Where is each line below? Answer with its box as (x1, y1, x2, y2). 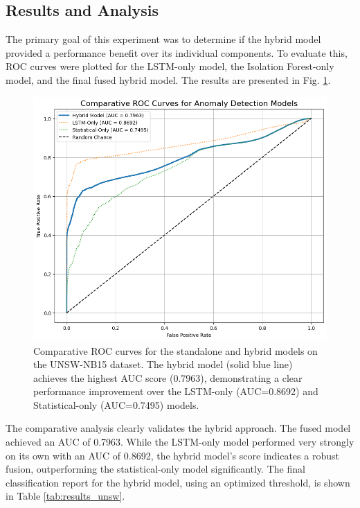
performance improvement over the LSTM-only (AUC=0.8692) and (33, 384, 318, 398)
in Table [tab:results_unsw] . (6, 489, 125, 503)
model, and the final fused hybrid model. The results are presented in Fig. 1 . (6, 72, 331, 87)
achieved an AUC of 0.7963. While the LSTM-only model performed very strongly (6, 435, 354, 449)
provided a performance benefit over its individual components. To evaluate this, (6, 45, 348, 60)
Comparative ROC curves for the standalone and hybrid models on (33, 343, 318, 358)
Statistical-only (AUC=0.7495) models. (33, 397, 199, 412)
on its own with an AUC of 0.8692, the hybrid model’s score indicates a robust (6, 448, 339, 462)
